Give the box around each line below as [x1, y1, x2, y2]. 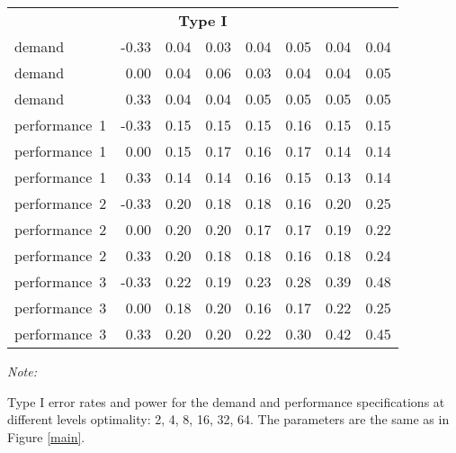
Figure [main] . [7, 427, 85, 446]
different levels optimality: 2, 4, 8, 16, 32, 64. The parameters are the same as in [7, 410, 450, 429]
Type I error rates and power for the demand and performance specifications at [7, 392, 445, 411]
